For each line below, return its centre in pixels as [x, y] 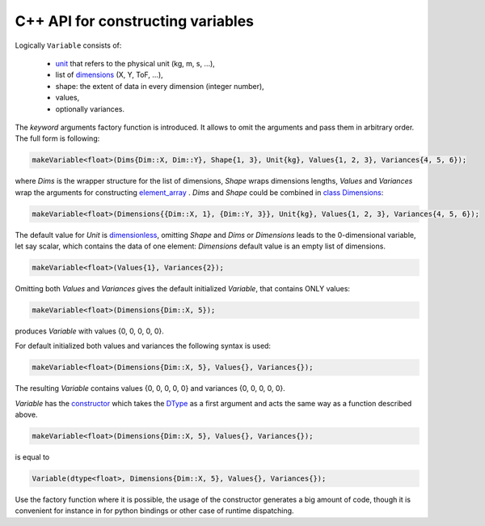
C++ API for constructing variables [135, 21]
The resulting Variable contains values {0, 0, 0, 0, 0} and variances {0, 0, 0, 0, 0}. [150, 388]
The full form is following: [57, 138]
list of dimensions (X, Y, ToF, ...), [109, 75]
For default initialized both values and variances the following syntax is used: [143, 346]
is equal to [32, 457]
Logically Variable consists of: [68, 45]
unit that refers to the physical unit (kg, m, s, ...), [135, 63]
